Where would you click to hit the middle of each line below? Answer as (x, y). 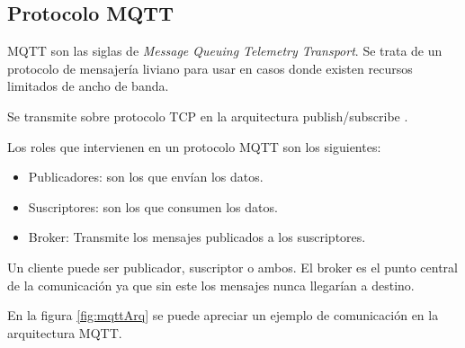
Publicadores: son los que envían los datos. (146, 177)
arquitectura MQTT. (65, 332)
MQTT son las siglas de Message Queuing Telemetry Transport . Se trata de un (225, 51)
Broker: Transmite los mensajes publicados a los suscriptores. (197, 237)
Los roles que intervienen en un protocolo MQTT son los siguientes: (194, 146)
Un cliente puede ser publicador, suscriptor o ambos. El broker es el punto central (232, 267)
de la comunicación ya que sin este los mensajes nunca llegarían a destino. (211, 285)
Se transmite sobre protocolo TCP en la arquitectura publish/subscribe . (208, 116)
